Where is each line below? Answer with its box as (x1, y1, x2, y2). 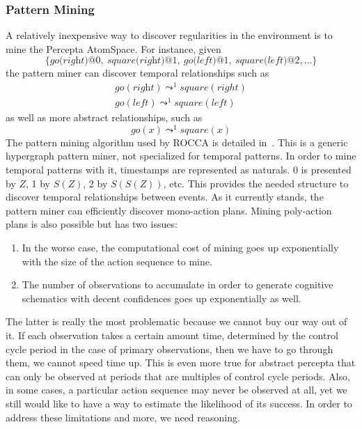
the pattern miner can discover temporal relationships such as (6, 65, 269, 80)
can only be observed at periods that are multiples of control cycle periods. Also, (6, 368, 350, 383)
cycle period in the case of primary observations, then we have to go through (6, 341, 333, 356)
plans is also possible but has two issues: (6, 217, 178, 231)
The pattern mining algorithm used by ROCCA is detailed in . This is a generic (6, 134, 348, 149)
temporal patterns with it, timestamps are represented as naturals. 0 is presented (6, 162, 352, 177)
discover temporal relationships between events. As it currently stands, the (6, 189, 324, 204)
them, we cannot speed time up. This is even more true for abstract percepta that (6, 355, 356, 370)
